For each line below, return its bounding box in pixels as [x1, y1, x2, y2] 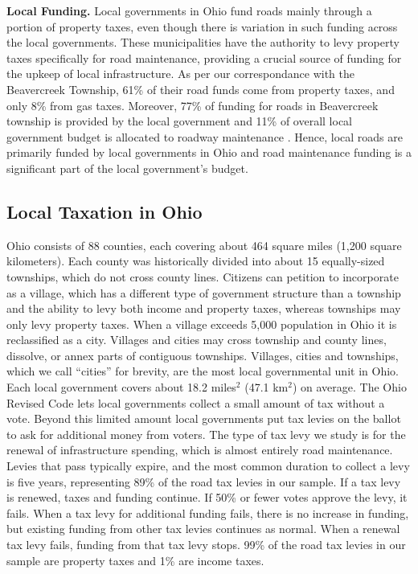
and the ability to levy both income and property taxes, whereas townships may [6, 300, 401, 317]
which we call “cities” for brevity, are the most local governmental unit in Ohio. [6, 363, 399, 379]
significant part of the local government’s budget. [6, 159, 248, 176]
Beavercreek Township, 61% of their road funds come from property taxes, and [6, 80, 395, 97]
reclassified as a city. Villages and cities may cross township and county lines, [6, 331, 387, 348]
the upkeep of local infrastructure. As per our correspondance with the [6, 65, 354, 82]
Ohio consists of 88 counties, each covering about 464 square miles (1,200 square [6, 236, 402, 253]
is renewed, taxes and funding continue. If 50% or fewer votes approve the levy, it [6, 489, 408, 506]
